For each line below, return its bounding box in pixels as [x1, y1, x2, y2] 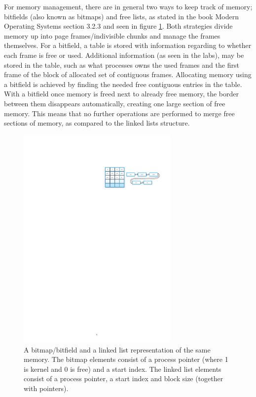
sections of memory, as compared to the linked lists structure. [4, 118, 190, 128]
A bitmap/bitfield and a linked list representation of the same [24, 344, 211, 354]
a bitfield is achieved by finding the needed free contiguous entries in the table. [4, 79, 242, 89]
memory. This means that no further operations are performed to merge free [4, 108, 235, 118]
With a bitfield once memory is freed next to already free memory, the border [4, 88, 239, 99]
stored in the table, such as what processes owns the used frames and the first [4, 59, 239, 70]
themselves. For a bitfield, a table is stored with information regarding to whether [4, 40, 252, 50]
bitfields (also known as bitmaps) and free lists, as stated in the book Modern [4, 11, 239, 21]
